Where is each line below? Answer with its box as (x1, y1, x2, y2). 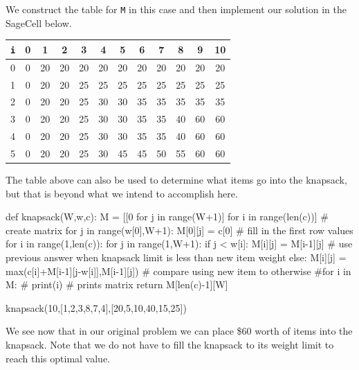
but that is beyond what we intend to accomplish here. (6, 186, 238, 200)
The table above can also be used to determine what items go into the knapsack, (6, 172, 347, 186)
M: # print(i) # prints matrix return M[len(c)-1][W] (6, 277, 228, 292)
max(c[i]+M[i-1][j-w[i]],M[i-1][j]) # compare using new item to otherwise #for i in (6, 263, 351, 278)
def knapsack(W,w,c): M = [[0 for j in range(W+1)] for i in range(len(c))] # (6, 209, 329, 224)
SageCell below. (6, 15, 72, 30)
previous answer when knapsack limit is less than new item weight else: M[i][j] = (6, 249, 347, 264)
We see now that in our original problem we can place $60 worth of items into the (6, 324, 353, 338)
